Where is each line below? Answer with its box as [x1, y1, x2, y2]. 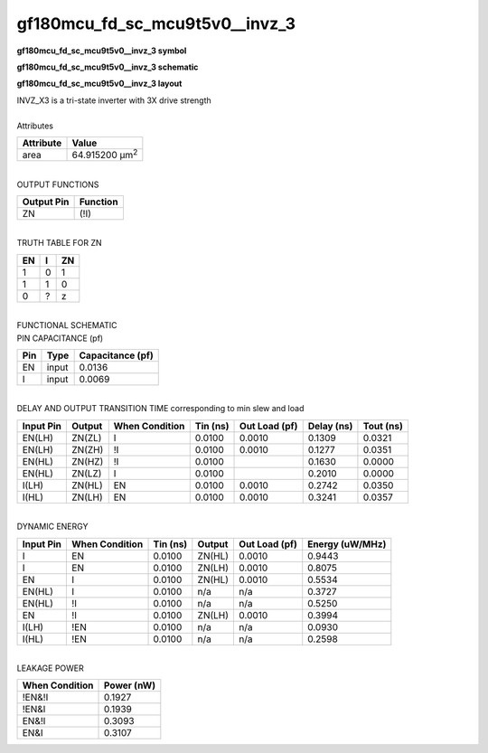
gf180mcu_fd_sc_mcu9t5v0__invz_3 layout [16, 78, 183, 89]
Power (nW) [104, 679, 156, 692]
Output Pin [22, 195, 70, 208]
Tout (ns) [362, 419, 404, 432]
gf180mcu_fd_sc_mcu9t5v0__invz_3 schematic [16, 61, 199, 72]
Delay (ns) [307, 419, 353, 432]
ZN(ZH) [71, 443, 104, 456]
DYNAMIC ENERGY [16, 521, 89, 532]
